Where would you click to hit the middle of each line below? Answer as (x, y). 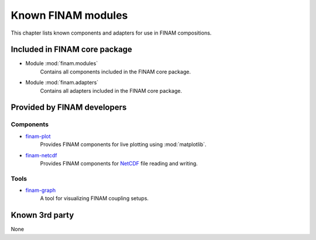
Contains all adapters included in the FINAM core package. (111, 90)
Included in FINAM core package (72, 50)
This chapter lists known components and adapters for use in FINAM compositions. (111, 33)
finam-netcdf (42, 155)
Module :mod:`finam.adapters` (62, 83)
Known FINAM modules (69, 15)
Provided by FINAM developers (69, 108)
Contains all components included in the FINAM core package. (116, 72)
